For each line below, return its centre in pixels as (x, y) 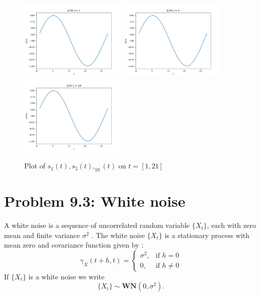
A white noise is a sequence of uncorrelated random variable (97, 225)
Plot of (35, 166)
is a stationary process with (207, 235)
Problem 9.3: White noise (95, 201)
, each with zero (231, 225)
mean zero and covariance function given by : (74, 245)
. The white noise (118, 235)
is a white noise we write (67, 276)
